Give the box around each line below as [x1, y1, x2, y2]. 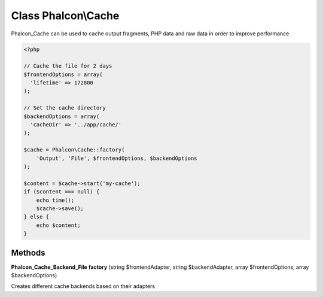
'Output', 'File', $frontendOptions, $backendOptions [36, 154, 197, 162]
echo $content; [36, 222, 81, 229]
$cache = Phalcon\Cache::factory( [23, 147, 125, 153]
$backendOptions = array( [23, 113, 100, 120]
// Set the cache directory [23, 105, 106, 111]
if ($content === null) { [23, 189, 100, 195]
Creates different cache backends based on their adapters [11, 283, 156, 290]
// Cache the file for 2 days [23, 63, 112, 69]
